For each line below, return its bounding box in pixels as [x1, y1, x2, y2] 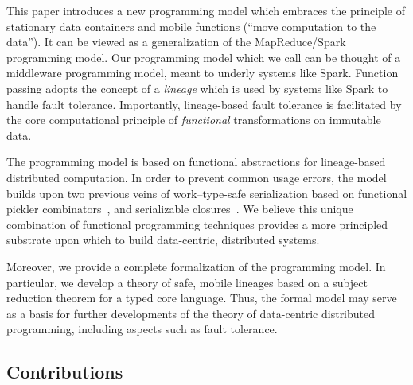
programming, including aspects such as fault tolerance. [6, 321, 278, 337]
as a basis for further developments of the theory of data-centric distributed [6, 305, 376, 321]
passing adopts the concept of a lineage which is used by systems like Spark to [6, 80, 388, 96]
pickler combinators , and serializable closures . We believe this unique [6, 200, 353, 217]
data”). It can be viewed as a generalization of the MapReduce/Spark [6, 33, 346, 50]
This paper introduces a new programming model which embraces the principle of [6, 2, 405, 18]
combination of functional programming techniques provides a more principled [6, 216, 388, 232]
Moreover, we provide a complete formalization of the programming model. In [6, 258, 386, 274]
